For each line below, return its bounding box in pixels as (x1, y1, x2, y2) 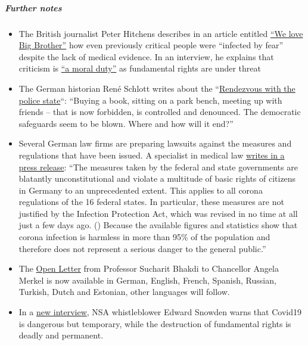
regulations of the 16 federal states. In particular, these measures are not (18, 195, 284, 208)
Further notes (5, 1, 62, 14)
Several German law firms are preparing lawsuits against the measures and (18, 137, 292, 150)
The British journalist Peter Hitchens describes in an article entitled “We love (18, 27, 303, 39)
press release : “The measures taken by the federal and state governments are (18, 160, 298, 173)
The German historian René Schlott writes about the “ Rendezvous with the (18, 82, 295, 94)
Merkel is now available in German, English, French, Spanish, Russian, (18, 273, 276, 286)
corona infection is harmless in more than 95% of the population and (18, 231, 270, 243)
